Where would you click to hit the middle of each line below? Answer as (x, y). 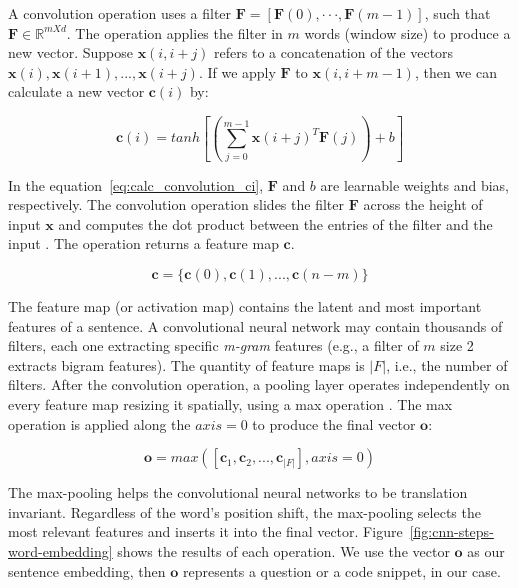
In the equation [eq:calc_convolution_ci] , (136, 184)
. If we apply (237, 71)
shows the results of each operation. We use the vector (283, 551)
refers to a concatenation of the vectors (334, 52)
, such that (457, 13)
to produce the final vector (334, 423)
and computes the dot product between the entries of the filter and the (275, 223)
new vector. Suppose (70, 52)
